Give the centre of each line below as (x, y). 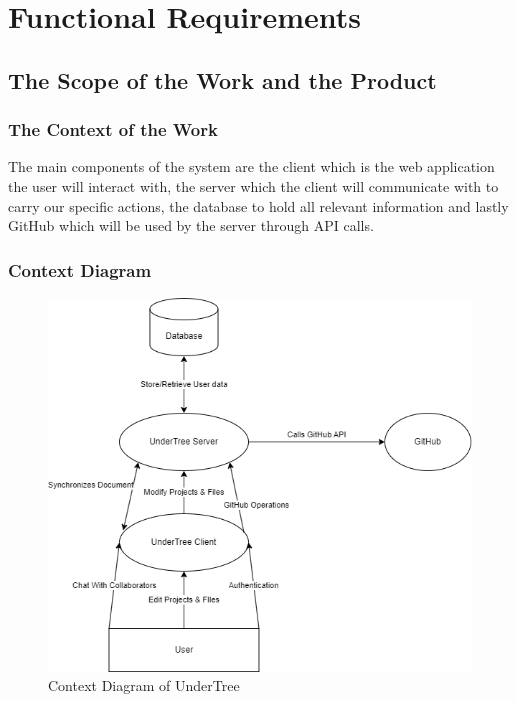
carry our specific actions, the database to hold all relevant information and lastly (258, 205)
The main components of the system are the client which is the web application (251, 166)
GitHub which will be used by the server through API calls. (191, 225)
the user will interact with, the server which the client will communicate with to (253, 185)
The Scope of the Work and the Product (222, 79)
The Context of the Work (113, 129)
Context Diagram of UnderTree (144, 685)
